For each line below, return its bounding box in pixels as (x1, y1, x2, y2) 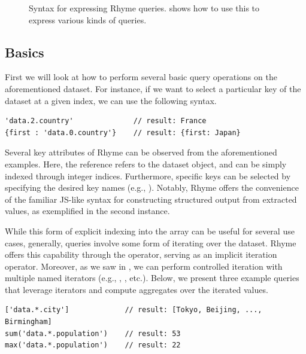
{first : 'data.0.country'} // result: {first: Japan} (5, 128, 241, 137)
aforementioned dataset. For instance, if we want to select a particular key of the (5, 82, 301, 94)
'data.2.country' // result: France (5, 117, 207, 126)
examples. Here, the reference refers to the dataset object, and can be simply (5, 157, 287, 170)
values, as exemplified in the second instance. (5, 205, 170, 217)
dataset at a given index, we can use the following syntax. (5, 94, 217, 106)
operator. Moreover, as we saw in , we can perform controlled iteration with (5, 260, 283, 272)
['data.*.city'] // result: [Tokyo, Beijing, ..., (5, 306, 262, 315)
